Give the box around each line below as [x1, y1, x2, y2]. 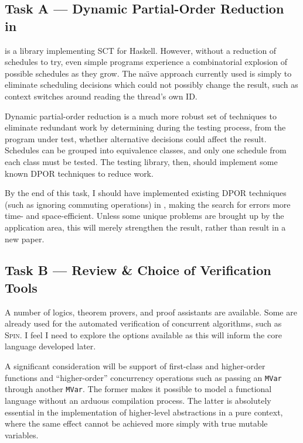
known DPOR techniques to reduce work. [5, 167, 154, 179]
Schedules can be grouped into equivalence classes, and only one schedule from [5, 144, 287, 156]
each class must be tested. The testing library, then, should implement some [5, 155, 278, 167]
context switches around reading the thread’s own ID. [5, 90, 198, 102]
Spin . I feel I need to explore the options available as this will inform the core [5, 328, 282, 341]
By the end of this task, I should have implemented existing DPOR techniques [5, 187, 287, 199]
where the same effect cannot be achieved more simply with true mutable [5, 417, 268, 430]
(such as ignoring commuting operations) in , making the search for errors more [5, 198, 291, 210]
